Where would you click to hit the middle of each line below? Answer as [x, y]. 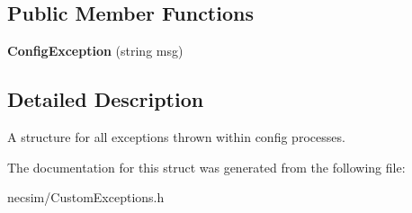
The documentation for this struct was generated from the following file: [206, 167]
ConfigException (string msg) [95, 51]
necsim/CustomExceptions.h [86, 197]
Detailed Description [106, 99]
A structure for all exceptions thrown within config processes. [176, 137]
